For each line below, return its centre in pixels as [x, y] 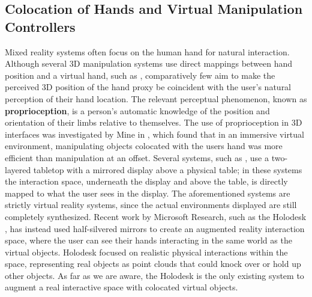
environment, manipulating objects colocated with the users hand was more [144, 146]
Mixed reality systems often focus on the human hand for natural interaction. [147, 51]
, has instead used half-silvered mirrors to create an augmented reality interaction [155, 228]
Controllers [40, 26]
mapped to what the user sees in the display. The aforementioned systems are [148, 193]
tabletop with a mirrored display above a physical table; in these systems [168, 169]
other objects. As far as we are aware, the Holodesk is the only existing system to [154, 275]
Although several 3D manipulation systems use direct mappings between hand [149, 63]
